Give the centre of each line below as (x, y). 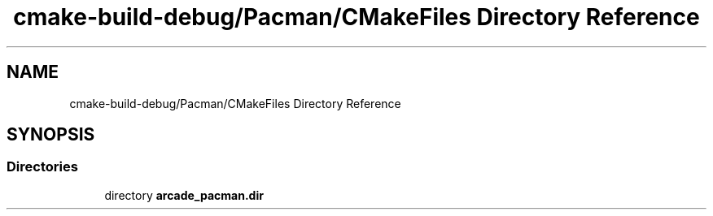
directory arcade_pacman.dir (184, 195)
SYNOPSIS (51, 135)
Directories (42, 167)
